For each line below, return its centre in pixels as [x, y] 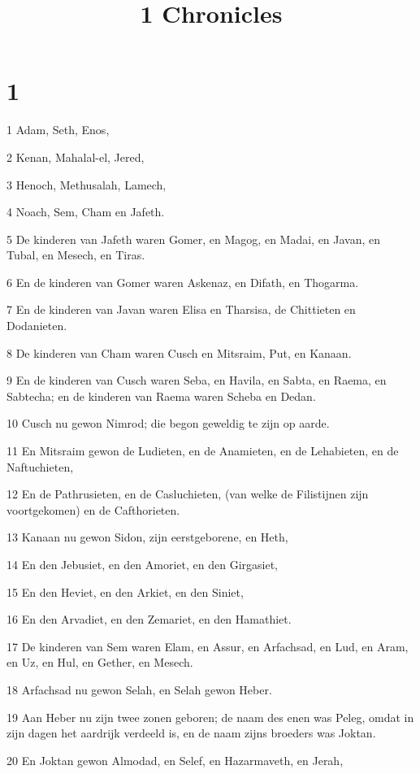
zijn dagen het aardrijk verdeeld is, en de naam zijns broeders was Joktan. [191, 733]
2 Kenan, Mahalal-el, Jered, [76, 157]
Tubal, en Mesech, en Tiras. [76, 255]
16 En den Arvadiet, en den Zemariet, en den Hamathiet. [149, 619]
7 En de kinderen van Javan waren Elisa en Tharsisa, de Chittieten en [181, 309]
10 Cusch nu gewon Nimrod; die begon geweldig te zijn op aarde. [168, 423]
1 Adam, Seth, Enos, [58, 130]
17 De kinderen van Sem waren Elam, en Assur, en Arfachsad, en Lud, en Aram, [208, 646]
